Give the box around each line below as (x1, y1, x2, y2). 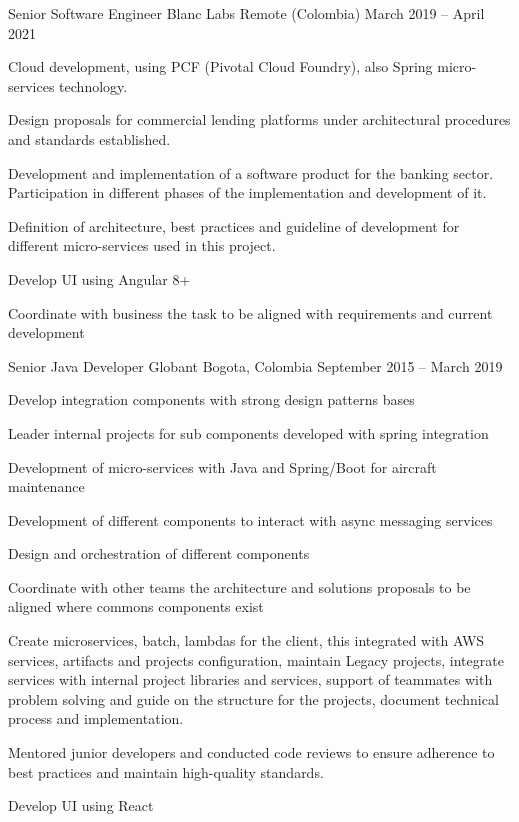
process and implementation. (8, 708, 184, 729)
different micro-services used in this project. (8, 235, 276, 256)
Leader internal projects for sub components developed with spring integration (8, 422, 489, 443)
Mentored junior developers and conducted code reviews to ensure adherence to (8, 742, 495, 763)
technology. (59, 75, 128, 96)
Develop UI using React (8, 795, 154, 816)
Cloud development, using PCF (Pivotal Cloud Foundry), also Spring (8, 56, 433, 77)
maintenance (8, 476, 85, 497)
